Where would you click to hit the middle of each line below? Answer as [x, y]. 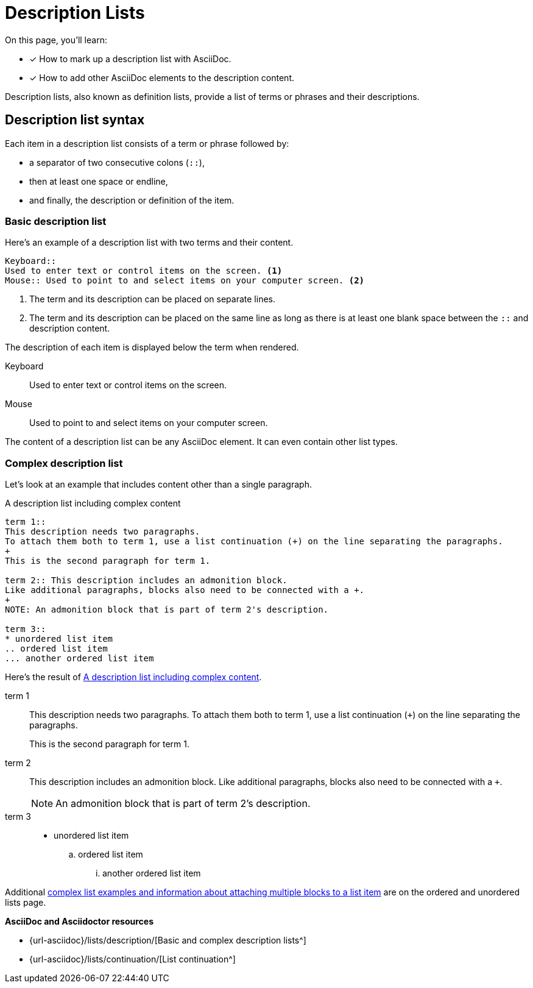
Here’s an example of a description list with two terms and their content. [149, 243]
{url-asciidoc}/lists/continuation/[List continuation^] [132, 959]
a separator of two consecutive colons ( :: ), [117, 162]
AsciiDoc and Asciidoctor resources [79, 922]
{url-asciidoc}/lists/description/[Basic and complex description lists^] [168, 940]
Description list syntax [75, 120]
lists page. [26, 903]
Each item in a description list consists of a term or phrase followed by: [147, 143]
